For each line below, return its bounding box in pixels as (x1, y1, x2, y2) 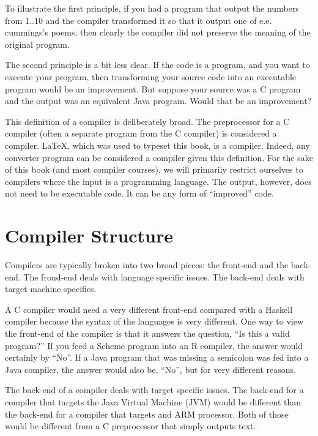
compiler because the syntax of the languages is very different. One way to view (5, 315, 304, 328)
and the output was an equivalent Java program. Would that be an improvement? (5, 94, 312, 107)
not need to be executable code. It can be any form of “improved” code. (5, 187, 274, 200)
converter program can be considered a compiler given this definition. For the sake (5, 151, 313, 163)
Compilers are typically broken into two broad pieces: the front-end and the (5, 258, 289, 271)
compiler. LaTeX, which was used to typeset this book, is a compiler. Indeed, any (5, 138, 310, 151)
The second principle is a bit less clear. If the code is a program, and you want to (5, 58, 310, 71)
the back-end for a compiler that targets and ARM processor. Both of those (5, 407, 289, 420)
